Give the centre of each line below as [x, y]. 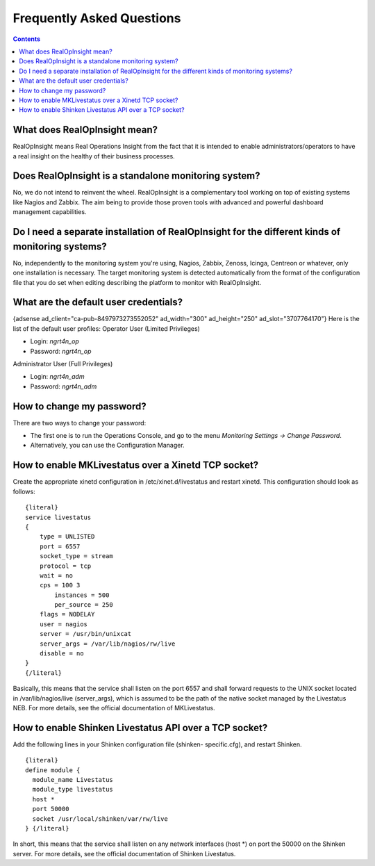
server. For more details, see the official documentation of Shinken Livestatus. [124, 853]
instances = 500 [82, 595]
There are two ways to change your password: [80, 423]
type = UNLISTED [67, 537]
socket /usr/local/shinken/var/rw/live [100, 819]
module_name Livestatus [73, 780]
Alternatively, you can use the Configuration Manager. [107, 446]
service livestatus [58, 517]
